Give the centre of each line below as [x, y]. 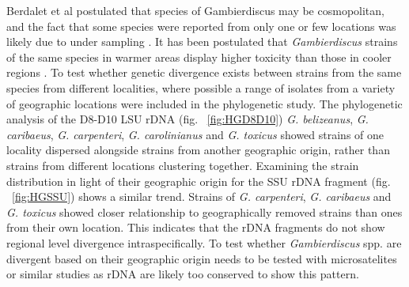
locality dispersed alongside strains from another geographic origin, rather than [198, 150]
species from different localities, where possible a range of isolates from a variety [201, 87]
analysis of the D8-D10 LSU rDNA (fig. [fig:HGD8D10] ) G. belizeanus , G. [187, 119]
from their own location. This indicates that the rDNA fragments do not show [196, 227]
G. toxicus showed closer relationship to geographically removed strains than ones [204, 211]
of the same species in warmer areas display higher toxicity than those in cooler [199, 57]
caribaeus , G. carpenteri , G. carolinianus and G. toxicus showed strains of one [195, 134]
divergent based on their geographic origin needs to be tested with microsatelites [202, 258]
